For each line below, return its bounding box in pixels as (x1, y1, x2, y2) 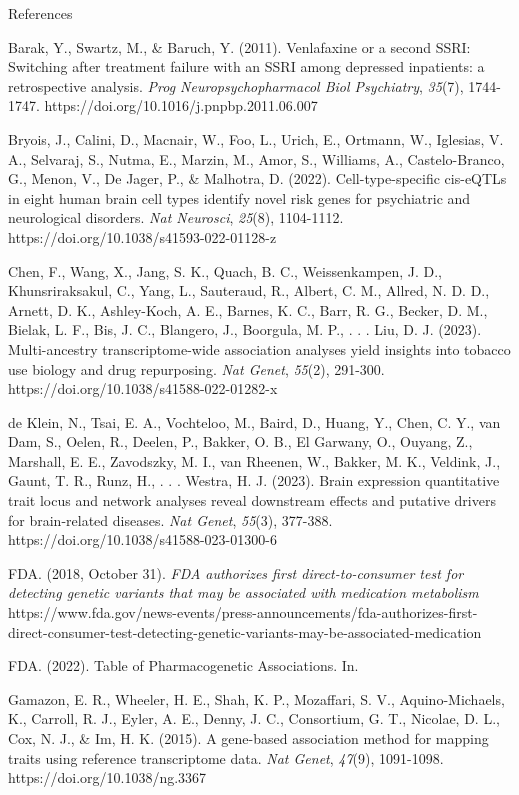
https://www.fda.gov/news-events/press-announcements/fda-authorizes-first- (8, 602, 478, 623)
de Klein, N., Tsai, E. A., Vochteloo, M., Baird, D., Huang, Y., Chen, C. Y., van (8, 411, 501, 432)
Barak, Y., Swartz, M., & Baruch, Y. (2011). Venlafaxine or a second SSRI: (8, 36, 471, 57)
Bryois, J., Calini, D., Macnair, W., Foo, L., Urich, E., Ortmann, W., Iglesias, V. (8, 128, 504, 149)
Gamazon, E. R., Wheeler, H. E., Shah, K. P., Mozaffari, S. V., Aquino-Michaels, (8, 688, 505, 709)
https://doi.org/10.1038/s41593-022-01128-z (8, 226, 277, 247)
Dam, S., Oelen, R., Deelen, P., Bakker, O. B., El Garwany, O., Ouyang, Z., (8, 431, 473, 452)
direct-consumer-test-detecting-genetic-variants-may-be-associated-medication (8, 621, 482, 642)
